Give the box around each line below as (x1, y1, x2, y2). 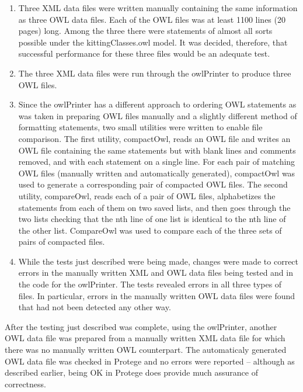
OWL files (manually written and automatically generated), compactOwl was (18, 166, 295, 179)
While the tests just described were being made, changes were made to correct (18, 255, 299, 267)
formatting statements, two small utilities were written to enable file (18, 121, 263, 133)
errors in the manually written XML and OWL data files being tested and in (18, 266, 293, 279)
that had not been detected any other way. (18, 301, 171, 313)
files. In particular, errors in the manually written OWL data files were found (18, 289, 295, 301)
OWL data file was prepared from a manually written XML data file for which (5, 332, 285, 344)
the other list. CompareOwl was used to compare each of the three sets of (18, 224, 282, 236)
